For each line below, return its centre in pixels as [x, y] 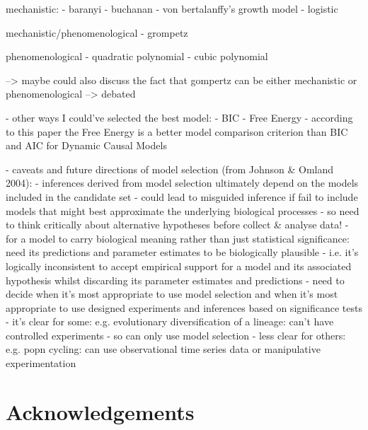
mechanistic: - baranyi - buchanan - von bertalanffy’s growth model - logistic [172, 8]
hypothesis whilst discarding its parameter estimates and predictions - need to [175, 280]
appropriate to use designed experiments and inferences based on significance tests [184, 307]
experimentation [41, 363]
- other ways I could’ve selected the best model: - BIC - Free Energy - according [179, 117]
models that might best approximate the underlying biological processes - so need [183, 210]
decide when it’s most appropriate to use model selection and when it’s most [172, 294]
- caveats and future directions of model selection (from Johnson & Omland [170, 169]
